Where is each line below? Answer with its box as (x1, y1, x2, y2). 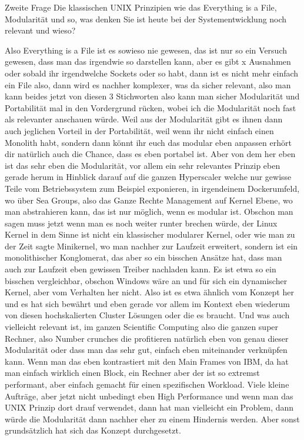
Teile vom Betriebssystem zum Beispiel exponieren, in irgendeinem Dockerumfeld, (5, 182, 300, 194)
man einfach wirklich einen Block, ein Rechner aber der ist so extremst (5, 366, 260, 379)
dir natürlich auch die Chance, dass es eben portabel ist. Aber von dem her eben (5, 148, 296, 160)
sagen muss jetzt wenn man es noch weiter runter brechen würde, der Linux (5, 216, 278, 229)
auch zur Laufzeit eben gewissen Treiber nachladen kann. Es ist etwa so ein (5, 263, 276, 275)
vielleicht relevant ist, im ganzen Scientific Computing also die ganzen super (5, 321, 279, 333)
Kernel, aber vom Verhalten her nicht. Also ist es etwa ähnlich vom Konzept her (5, 286, 294, 298)
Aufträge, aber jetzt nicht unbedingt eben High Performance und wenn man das (5, 389, 293, 402)
